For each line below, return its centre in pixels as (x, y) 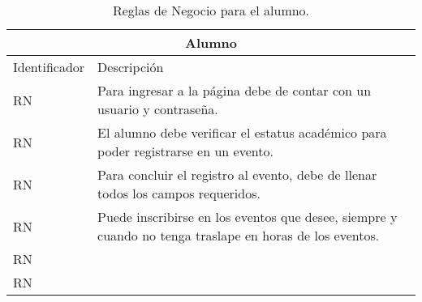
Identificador (49, 67)
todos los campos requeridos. (179, 193)
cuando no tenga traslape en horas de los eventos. (239, 235)
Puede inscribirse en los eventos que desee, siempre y (248, 217)
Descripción (131, 67)
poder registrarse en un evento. (185, 151)
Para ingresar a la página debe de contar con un (235, 90)
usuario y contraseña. (158, 109)
